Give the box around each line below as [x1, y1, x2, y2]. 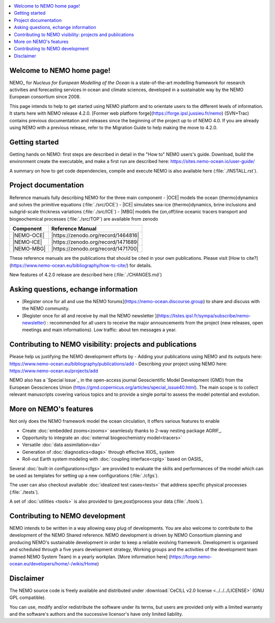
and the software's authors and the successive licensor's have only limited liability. [9, 611, 183, 617]
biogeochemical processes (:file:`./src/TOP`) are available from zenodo [9, 215, 158, 222]
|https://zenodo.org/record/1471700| [51, 245, 139, 252]
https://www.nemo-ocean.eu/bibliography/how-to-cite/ [11, 262, 127, 268]
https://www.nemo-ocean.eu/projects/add [9, 368, 98, 374]
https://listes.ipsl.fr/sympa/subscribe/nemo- [158, 312, 251, 318]
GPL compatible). [9, 594, 46, 601]
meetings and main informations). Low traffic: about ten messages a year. [22, 327, 177, 333]
